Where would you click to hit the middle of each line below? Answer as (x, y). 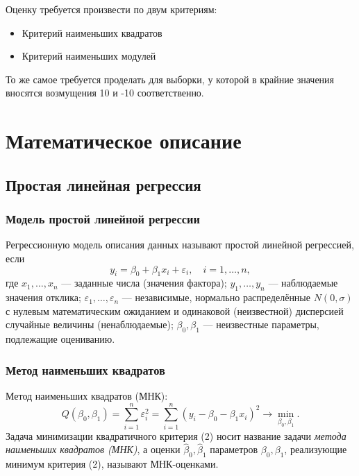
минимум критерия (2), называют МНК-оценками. (112, 464)
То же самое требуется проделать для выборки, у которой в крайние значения (170, 79)
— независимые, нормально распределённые (216, 297)
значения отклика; (43, 297)
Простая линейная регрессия (103, 184)
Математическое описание (124, 141)
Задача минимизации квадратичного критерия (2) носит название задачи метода (176, 435)
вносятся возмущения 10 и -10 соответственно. (105, 93)
